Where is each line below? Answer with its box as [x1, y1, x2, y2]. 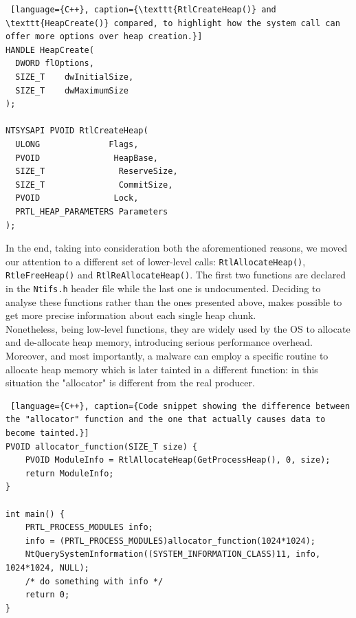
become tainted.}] [5, 428, 89, 438]
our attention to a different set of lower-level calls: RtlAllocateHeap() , [5, 254, 306, 268]
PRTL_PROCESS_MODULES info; [25, 522, 153, 533]
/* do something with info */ [25, 576, 164, 586]
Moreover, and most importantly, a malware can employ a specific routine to [5, 349, 329, 363]
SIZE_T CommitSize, [15, 179, 173, 190]
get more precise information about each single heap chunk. [5, 308, 256, 322]
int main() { [5, 509, 65, 519]
